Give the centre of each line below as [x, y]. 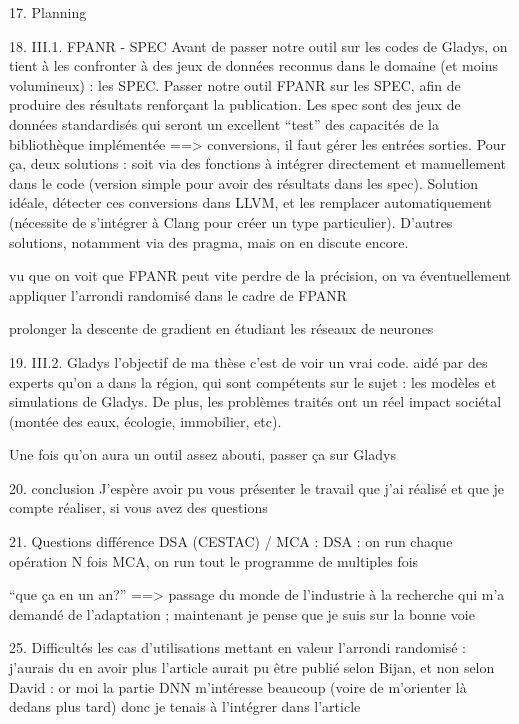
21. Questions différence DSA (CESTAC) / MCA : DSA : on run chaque [231, 541]
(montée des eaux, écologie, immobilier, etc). [145, 420]
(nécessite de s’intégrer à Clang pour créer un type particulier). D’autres [231, 221]
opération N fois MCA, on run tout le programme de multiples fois [214, 560]
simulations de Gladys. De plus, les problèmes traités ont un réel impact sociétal [255, 401]
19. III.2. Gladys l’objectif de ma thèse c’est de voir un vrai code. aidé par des [248, 361]
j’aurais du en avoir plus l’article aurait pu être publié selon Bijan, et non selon [252, 667]
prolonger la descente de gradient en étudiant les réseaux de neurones [221, 328]
